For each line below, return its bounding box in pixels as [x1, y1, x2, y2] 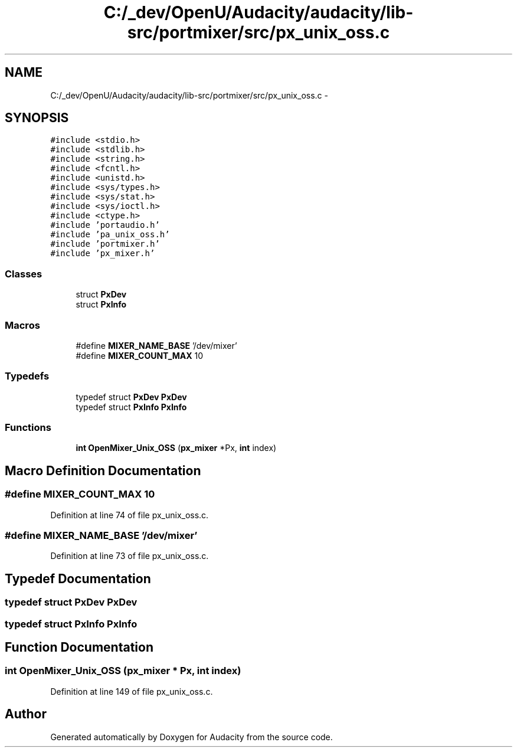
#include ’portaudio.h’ [50, 220, 160, 230]
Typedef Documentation [5, 571, 151, 586]
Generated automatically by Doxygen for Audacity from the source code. [50, 731, 333, 742]
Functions [5, 421, 51, 434]
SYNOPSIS [5, 110, 69, 126]
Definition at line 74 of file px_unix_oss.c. [50, 509, 209, 520]
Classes [5, 267, 42, 280]
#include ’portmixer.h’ [50, 239, 160, 249]
